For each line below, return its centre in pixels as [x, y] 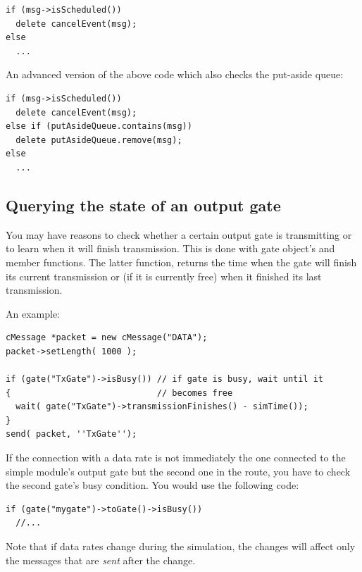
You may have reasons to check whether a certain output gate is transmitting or [179, 234]
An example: [33, 313]
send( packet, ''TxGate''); [71, 434]
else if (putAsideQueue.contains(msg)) [99, 126]
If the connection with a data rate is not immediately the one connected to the [176, 458]
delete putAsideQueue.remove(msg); [99, 140]
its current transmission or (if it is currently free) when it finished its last [164, 276]
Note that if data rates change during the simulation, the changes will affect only [181, 546]
